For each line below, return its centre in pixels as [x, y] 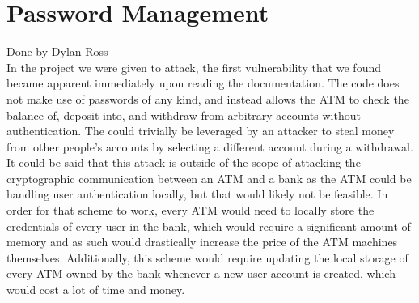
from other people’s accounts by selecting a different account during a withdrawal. [210, 146]
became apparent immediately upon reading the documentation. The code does [203, 83]
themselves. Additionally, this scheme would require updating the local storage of [207, 257]
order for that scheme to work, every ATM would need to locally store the [190, 210]
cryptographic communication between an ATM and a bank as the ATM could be [209, 178]
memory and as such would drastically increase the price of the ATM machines [202, 242]
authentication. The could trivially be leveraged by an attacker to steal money [201, 131]
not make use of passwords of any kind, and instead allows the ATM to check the [208, 98]
